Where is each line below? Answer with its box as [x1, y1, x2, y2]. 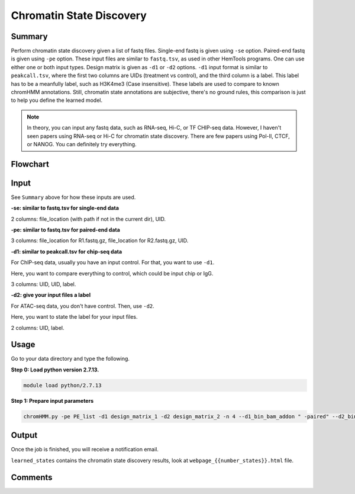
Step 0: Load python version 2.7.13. [11, 366, 99, 373]
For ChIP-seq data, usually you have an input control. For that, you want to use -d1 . [11, 259, 215, 266]
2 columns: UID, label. [11, 324, 64, 331]
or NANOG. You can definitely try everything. [27, 140, 137, 147]
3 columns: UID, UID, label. [11, 281, 76, 288]
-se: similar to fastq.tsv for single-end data [11, 204, 120, 211]
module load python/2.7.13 [23, 382, 102, 389]
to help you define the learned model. [11, 97, 103, 104]
